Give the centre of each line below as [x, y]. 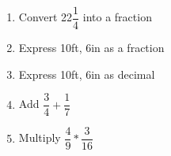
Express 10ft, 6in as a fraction [91, 48]
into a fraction [117, 17]
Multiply [40, 137]
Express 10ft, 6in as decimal [87, 74]
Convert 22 [46, 17]
